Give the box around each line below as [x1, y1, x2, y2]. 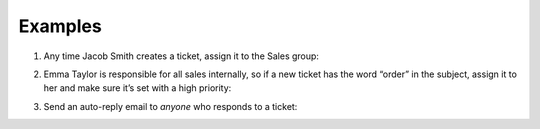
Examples [18, 15, 102, 37]
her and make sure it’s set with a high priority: [43, 82, 232, 94]
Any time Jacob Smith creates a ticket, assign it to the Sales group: [43, 50, 320, 62]
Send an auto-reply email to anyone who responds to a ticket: [43, 100, 298, 112]
